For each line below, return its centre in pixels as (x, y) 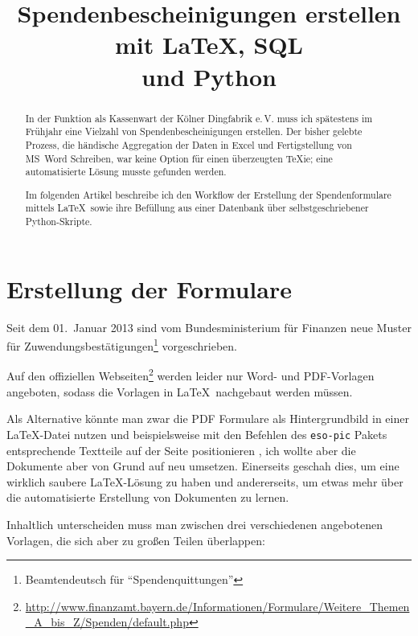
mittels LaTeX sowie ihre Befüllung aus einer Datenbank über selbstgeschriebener (197, 208)
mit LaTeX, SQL (209, 45)
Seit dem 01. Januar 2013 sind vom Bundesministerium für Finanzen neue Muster (209, 327)
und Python (209, 76)
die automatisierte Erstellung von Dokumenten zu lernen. (148, 497)
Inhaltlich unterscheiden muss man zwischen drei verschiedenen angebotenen (195, 524)
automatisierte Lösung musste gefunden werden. (126, 172)
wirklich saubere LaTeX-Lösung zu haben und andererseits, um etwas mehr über (205, 481)
